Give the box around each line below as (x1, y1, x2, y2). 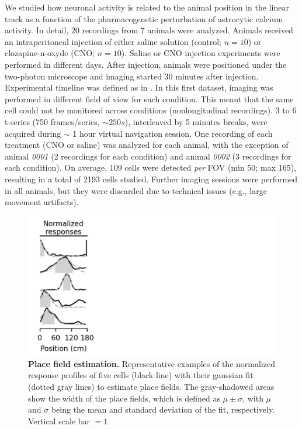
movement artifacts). (5, 196, 79, 208)
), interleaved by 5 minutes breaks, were (124, 115, 268, 127)
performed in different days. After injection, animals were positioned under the (5, 58, 287, 70)
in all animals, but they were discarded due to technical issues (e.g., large (5, 184, 267, 196)
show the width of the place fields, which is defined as (28, 392, 220, 404)
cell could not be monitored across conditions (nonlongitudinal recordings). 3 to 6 (5, 104, 297, 116)
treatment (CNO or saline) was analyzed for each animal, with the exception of (5, 139, 289, 151)
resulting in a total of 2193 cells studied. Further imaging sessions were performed (5, 172, 298, 185)
